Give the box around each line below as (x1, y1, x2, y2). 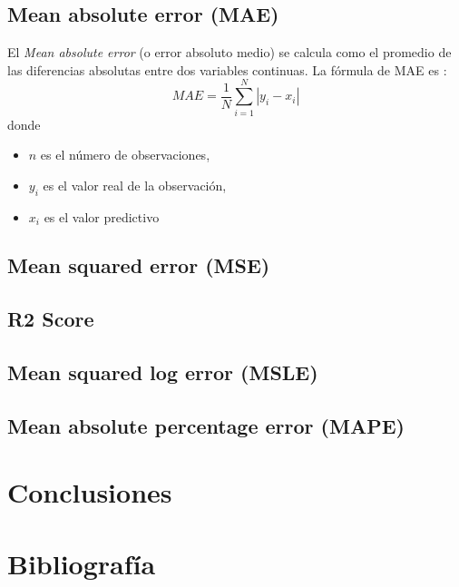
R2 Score (7, 305, 94, 333)
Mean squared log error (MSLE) (7, 358, 318, 386)
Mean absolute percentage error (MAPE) (7, 411, 405, 439)
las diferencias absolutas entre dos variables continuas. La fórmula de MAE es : (7, 60, 447, 79)
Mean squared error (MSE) (7, 251, 270, 279)
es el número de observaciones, (40, 145, 210, 164)
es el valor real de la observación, (43, 175, 227, 194)
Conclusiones (7, 474, 172, 511)
